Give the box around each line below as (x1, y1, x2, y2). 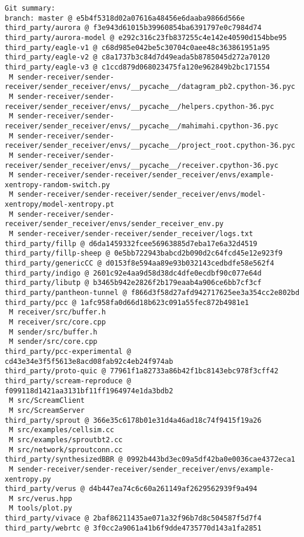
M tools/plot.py (9, 504, 72, 513)
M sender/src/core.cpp (9, 337, 98, 346)
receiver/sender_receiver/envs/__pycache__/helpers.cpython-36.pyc (5, 102, 275, 111)
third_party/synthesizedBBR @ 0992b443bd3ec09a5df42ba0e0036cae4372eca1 (5, 455, 295, 464)
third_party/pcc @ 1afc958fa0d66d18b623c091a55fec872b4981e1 (5, 298, 249, 307)
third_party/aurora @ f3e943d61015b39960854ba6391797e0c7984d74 (5, 24, 262, 32)
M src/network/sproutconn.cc (9, 445, 123, 454)
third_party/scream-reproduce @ (5, 376, 131, 385)
